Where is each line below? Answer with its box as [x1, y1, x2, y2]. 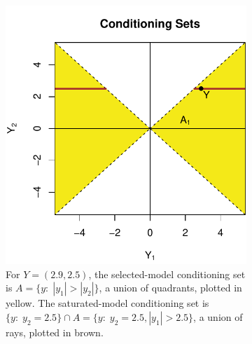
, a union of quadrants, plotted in [99, 280, 242, 295]
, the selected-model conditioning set [88, 266, 246, 281]
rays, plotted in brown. [6, 325, 104, 339]
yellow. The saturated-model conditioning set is [6, 296, 209, 310]
